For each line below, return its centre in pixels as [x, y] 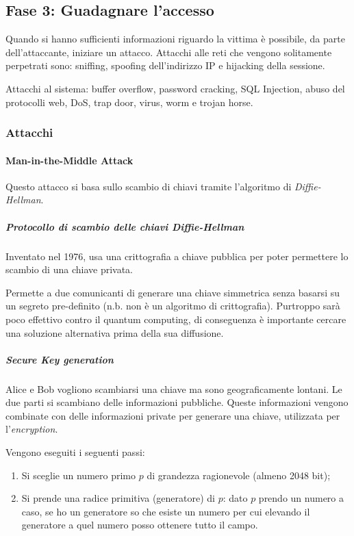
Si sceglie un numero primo [79, 475]
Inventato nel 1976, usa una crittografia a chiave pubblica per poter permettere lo [177, 256]
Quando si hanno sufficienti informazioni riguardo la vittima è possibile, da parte [175, 39]
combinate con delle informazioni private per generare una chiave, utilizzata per [173, 415]
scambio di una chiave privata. [69, 269]
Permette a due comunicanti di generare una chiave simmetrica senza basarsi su [173, 292]
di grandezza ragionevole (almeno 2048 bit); [239, 475]
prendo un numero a [301, 498]
